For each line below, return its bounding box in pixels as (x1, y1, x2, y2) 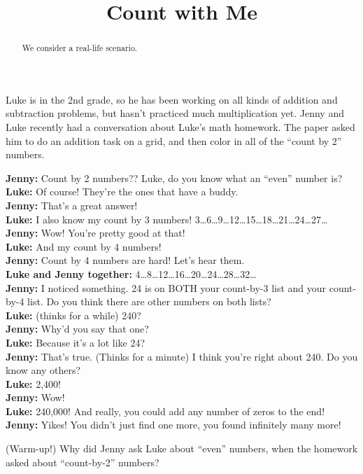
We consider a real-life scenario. (22, 42, 138, 54)
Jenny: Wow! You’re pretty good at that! (6, 225, 185, 240)
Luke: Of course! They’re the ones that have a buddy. (6, 184, 239, 199)
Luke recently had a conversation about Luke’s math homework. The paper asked (6, 120, 355, 134)
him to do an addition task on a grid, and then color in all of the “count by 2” (6, 133, 342, 148)
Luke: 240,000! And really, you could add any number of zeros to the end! (6, 403, 325, 418)
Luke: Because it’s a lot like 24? (6, 335, 145, 349)
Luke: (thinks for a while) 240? (6, 307, 141, 322)
